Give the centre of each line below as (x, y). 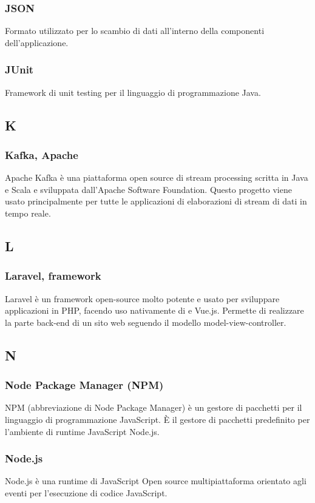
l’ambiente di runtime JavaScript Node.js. (82, 431)
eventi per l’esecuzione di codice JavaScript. (86, 492)
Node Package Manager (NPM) (84, 385)
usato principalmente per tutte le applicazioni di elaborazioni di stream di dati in (156, 201)
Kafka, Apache (42, 154)
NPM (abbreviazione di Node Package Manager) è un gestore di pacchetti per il (154, 407)
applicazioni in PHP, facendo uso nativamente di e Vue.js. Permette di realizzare (154, 310)
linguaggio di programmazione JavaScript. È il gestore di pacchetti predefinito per (157, 419)
